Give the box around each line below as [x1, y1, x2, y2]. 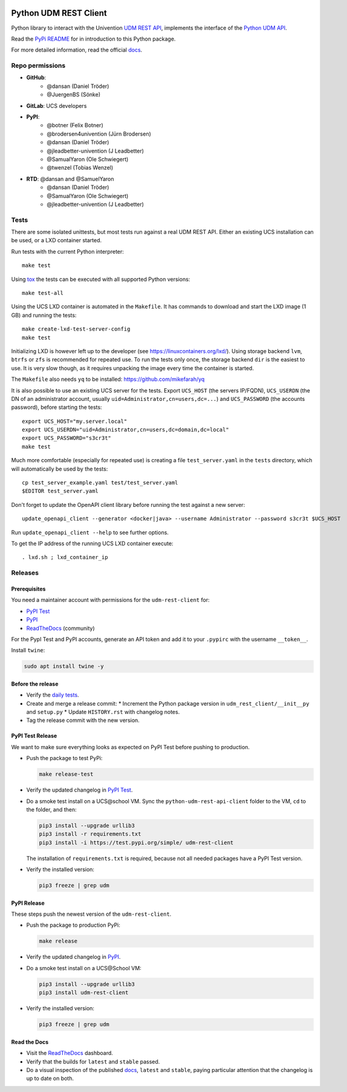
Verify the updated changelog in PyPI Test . [26, 786, 133, 793]
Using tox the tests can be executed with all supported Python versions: [11, 276, 190, 283]
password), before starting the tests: [11, 403, 102, 411]
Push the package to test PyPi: [26, 755, 103, 762]
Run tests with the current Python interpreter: [11, 248, 124, 255]
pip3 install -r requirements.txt [39, 830, 141, 838]
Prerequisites [11, 585, 46, 592]
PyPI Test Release [11, 732, 57, 740]
